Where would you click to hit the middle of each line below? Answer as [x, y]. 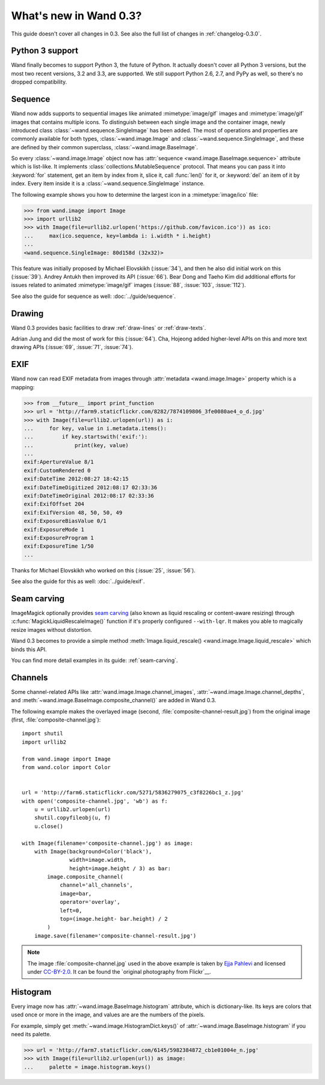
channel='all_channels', [97, 885]
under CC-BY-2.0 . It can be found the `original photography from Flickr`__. [119, 972]
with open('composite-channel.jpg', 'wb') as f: [95, 801]
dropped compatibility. [39, 82]
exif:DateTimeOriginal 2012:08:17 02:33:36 [89, 496]
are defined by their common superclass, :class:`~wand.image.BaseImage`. [105, 147]
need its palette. [31, 1034]
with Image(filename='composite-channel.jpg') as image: [108, 843]
